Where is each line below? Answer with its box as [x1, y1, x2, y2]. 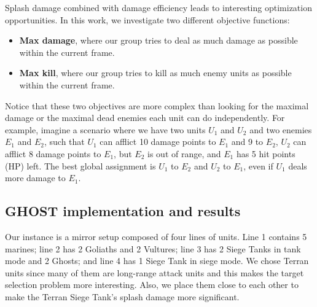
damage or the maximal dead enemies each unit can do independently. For [5, 111, 285, 124]
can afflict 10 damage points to [100, 135, 216, 148]
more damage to [5, 171, 66, 184]
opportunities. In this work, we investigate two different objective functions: [5, 13, 290, 26]
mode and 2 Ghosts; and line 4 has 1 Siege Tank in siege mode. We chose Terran [5, 254, 309, 267]
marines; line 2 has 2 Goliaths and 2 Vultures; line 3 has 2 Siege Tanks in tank [5, 242, 301, 255]
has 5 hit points [236, 147, 295, 160]
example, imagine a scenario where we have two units [5, 123, 206, 136]
